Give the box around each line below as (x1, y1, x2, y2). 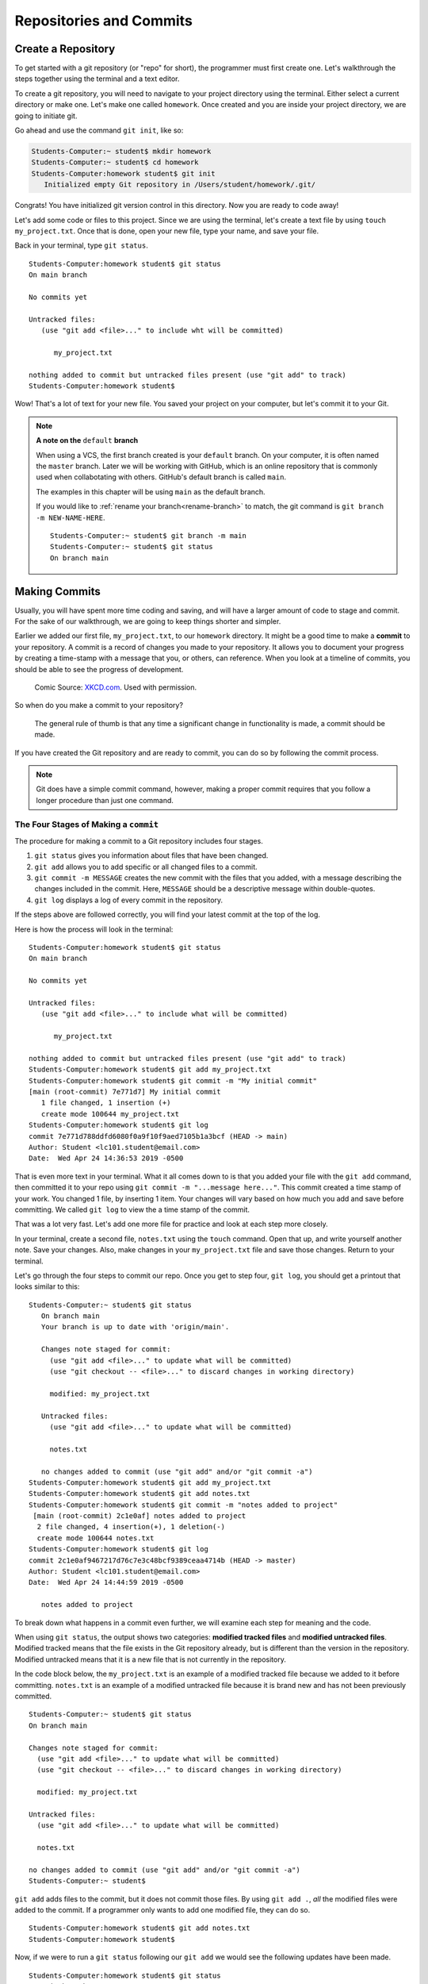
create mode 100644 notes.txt (36, 1533, 155, 1543)
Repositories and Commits (14, 12, 193, 29)
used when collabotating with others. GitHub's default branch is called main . (36, 472, 287, 482)
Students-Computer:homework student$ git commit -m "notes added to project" (29, 1500, 338, 1509)
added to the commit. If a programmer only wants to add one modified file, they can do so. (14, 1905, 311, 1914)
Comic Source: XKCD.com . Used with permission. (34, 682, 197, 692)
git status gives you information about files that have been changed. (34, 851, 269, 860)
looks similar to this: (14, 1282, 80, 1291)
